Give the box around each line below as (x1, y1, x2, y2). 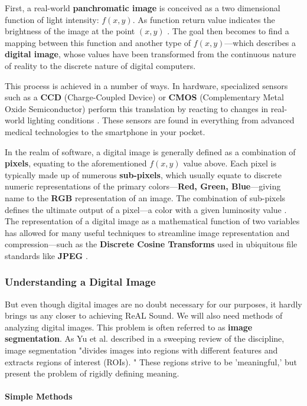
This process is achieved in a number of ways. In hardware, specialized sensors (5, 79, 288, 91)
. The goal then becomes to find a (167, 25, 289, 37)
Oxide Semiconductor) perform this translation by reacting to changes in (5, 102, 269, 114)
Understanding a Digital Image (5, 274, 156, 289)
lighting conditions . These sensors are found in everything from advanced (27, 114, 295, 126)
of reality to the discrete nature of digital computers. (5, 59, 196, 71)
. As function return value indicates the (132, 13, 275, 25)
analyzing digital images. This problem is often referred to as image (5, 320, 253, 333)
